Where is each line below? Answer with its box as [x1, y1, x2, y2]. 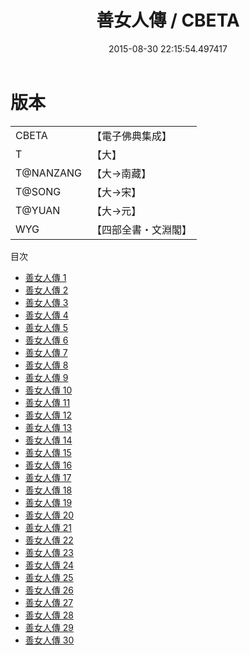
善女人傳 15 [24, 446, 72, 458]
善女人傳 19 [24, 496, 73, 508]
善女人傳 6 [24, 334, 69, 346]
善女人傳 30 [24, 634, 75, 646]
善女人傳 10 [24, 384, 73, 396]
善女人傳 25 [24, 571, 74, 583]
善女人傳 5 [24, 321, 69, 333]
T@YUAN [15, 203, 61, 217]
